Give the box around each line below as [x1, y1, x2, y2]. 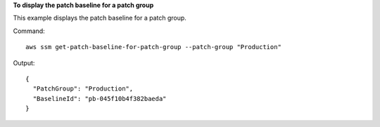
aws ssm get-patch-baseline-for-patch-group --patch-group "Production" [25, 43, 281, 51]
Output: [13, 58, 35, 67]
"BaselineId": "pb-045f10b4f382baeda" [32, 95, 167, 102]
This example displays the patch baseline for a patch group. [13, 14, 186, 22]
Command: [13, 27, 45, 35]
